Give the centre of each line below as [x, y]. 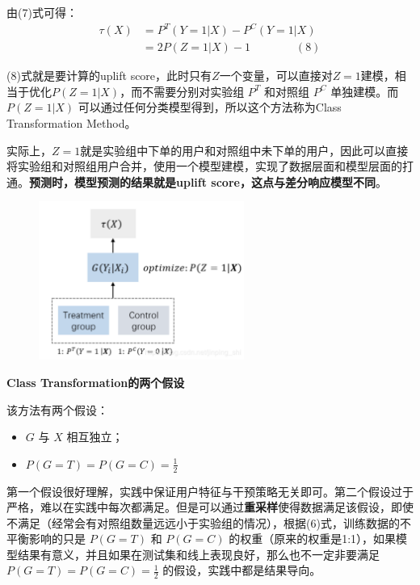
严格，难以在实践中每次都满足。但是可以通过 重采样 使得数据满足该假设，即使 [210, 507]
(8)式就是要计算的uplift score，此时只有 [109, 76]
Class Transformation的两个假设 [96, 382]
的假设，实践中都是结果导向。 [242, 570]
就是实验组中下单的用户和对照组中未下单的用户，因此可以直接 [244, 150]
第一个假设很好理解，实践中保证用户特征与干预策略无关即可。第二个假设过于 [210, 491]
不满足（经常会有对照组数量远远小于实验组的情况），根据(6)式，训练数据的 [203, 522]
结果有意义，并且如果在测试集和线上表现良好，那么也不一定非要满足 [198, 554]
